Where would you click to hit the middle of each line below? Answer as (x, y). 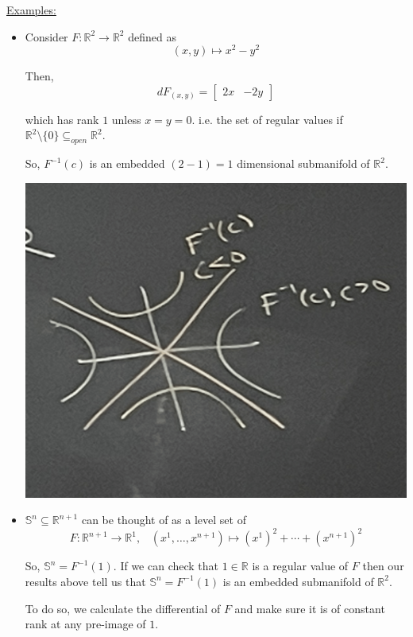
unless (126, 119)
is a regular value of (300, 566)
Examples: (31, 10)
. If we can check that (166, 566)
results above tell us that (85, 581)
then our (383, 566)
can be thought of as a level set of (164, 520)
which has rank (62, 119)
